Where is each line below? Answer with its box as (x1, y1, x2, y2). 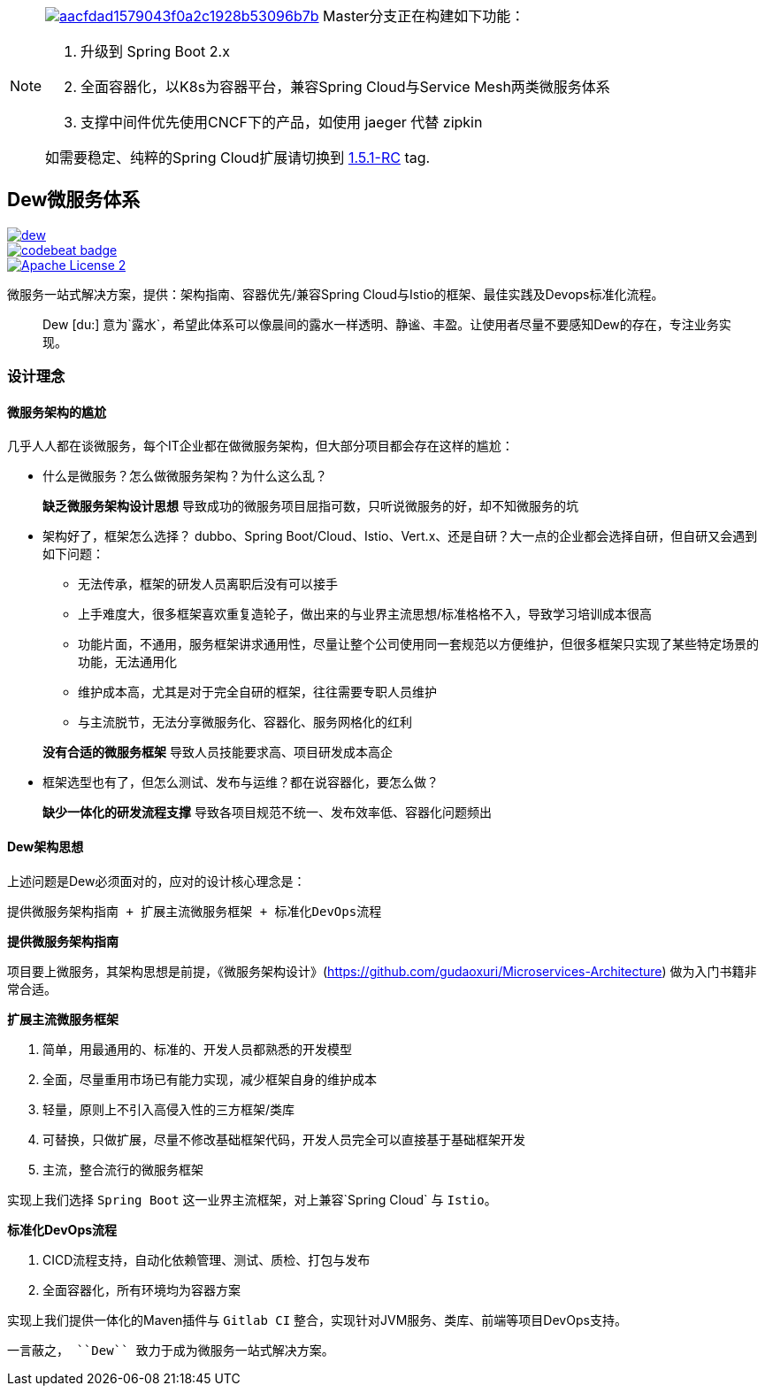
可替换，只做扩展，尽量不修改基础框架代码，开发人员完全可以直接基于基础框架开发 (42, 1131, 525, 1147)
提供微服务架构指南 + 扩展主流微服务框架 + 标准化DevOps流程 (7, 904, 382, 919)
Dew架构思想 (7, 839, 84, 855)
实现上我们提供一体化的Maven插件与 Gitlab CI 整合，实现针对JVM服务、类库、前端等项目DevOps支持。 (7, 1312, 627, 1328)
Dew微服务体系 (7, 189, 141, 212)
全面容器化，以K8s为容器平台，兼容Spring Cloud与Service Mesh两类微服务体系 (80, 78, 610, 96)
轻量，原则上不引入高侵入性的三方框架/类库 (42, 1101, 295, 1117)
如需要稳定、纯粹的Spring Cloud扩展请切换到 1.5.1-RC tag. (45, 149, 431, 166)
